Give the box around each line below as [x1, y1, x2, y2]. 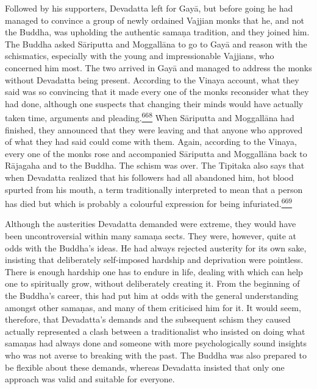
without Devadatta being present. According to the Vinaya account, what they [5, 73, 299, 86]
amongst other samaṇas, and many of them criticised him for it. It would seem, [5, 301, 301, 314]
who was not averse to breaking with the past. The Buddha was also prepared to [5, 348, 307, 361]
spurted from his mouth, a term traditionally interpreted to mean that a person [5, 183, 303, 195]
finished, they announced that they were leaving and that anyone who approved [5, 123, 303, 136]
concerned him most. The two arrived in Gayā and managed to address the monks [5, 61, 312, 74]
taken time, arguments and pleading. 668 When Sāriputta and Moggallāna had [5, 110, 294, 124]
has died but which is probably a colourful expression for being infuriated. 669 [5, 195, 293, 209]
